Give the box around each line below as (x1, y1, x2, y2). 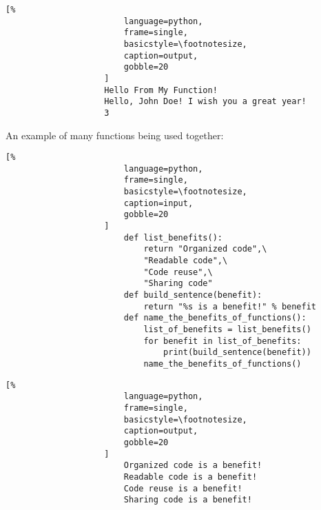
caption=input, (123, 198, 194, 208)
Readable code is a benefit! (123, 471, 258, 482)
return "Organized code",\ (143, 244, 267, 254)
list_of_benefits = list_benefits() (143, 325, 311, 334)
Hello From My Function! (104, 85, 218, 95)
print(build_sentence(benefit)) (163, 347, 311, 358)
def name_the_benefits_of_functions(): (123, 313, 307, 323)
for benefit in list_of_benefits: (143, 336, 302, 346)
